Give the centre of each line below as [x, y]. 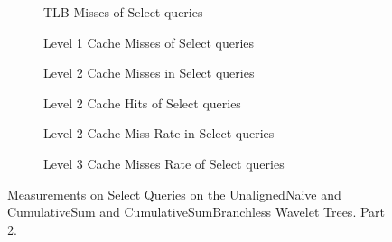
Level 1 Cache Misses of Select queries [149, 42]
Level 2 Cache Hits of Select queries [142, 102]
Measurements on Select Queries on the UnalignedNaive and [174, 194]
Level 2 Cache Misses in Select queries [149, 73]
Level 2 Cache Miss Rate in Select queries [159, 133]
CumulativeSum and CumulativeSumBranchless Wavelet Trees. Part [196, 212]
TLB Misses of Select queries [123, 12]
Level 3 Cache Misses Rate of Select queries [164, 163]
